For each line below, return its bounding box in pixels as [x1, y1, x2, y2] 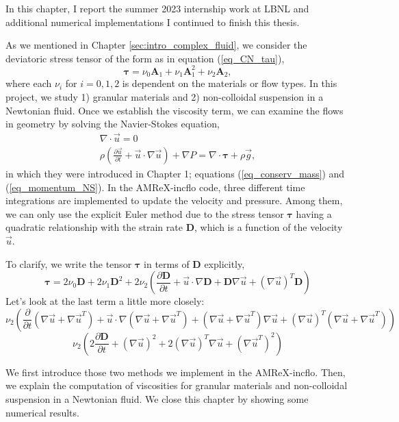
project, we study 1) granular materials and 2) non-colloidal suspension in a [5, 89, 324, 103]
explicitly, [204, 256, 245, 271]
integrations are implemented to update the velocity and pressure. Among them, [5, 193, 343, 208]
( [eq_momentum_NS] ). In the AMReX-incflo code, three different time [5, 179, 305, 194]
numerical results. [5, 405, 79, 419]
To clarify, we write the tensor [5, 256, 132, 271]
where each [5, 76, 52, 90]
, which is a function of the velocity [194, 220, 343, 234]
